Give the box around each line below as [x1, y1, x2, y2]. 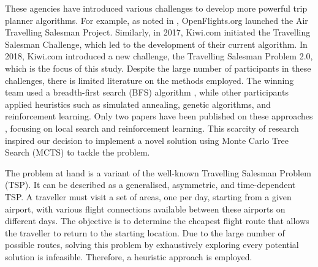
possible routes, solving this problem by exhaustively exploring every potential [5, 238, 299, 251]
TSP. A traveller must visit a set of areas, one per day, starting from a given [5, 190, 292, 203]
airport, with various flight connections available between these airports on [5, 202, 286, 215]
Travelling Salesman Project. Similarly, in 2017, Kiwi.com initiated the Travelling [5, 26, 311, 39]
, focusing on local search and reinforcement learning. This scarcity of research [5, 121, 299, 134]
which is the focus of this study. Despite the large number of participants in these [5, 61, 311, 74]
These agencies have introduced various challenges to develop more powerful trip [5, 2, 308, 14]
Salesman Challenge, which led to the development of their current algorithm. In [5, 37, 308, 50]
